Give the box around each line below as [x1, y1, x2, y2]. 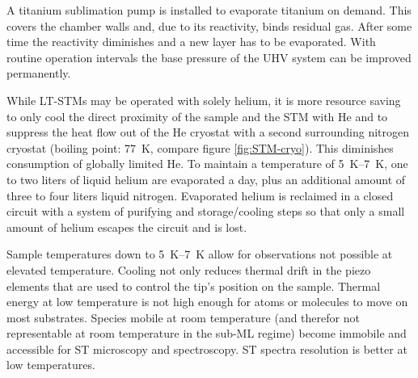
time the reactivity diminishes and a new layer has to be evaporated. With [6, 33, 376, 50]
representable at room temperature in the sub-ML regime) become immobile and [6, 325, 407, 342]
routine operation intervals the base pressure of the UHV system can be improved [6, 48, 412, 65]
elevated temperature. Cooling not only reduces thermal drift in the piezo [6, 261, 371, 278]
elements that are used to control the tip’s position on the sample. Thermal [6, 277, 381, 294]
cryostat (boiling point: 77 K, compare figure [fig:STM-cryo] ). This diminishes [6, 139, 394, 156]
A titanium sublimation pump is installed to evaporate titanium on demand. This [6, 2, 412, 18]
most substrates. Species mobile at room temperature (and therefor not [6, 309, 360, 325]
